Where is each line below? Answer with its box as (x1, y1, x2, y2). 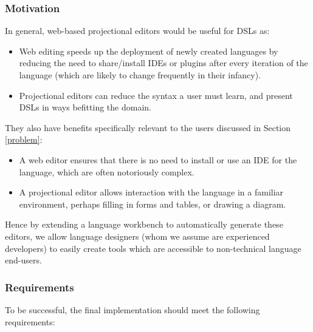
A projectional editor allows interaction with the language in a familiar (19, 186, 284, 198)
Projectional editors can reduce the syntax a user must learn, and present (19, 89, 293, 101)
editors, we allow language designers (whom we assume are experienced (5, 229, 270, 242)
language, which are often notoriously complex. (19, 165, 194, 178)
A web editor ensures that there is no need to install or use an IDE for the (19, 153, 297, 166)
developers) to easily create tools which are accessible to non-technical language (5, 242, 301, 254)
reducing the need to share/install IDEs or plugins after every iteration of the (19, 56, 308, 69)
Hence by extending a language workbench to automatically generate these (5, 218, 283, 231)
